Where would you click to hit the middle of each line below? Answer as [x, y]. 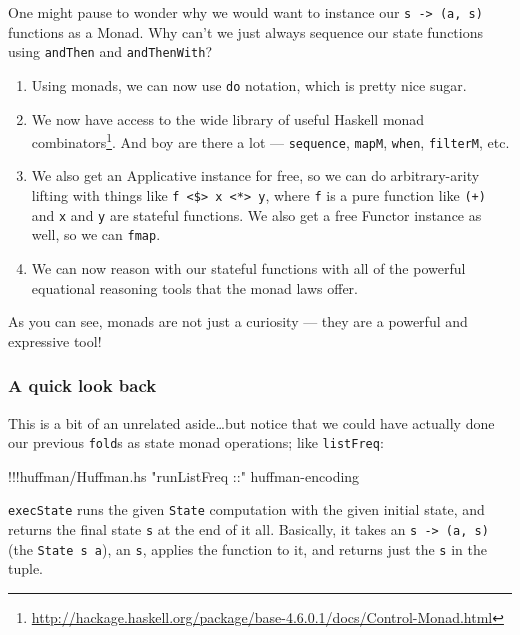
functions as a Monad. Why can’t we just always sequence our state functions [246, 31]
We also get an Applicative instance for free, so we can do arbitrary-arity [255, 175]
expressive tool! [55, 340]
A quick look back [82, 385]
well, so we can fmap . [96, 234]
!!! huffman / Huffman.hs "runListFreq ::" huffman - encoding [184, 475]
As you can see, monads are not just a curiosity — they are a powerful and [238, 321]
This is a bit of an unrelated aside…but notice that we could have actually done [251, 422]
